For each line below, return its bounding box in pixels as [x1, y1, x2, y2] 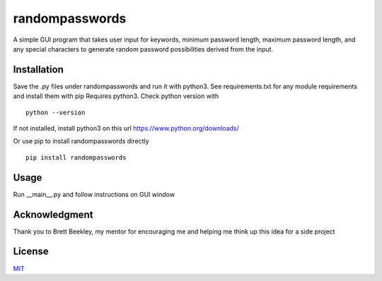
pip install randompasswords [25, 153, 127, 162]
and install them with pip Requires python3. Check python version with [13, 92, 219, 100]
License [13, 246, 49, 258]
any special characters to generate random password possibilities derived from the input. [13, 44, 274, 53]
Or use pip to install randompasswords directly [13, 137, 149, 145]
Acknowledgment [13, 208, 93, 220]
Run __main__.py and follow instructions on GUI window [13, 190, 175, 198]
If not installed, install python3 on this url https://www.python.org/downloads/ [13, 124, 240, 133]
